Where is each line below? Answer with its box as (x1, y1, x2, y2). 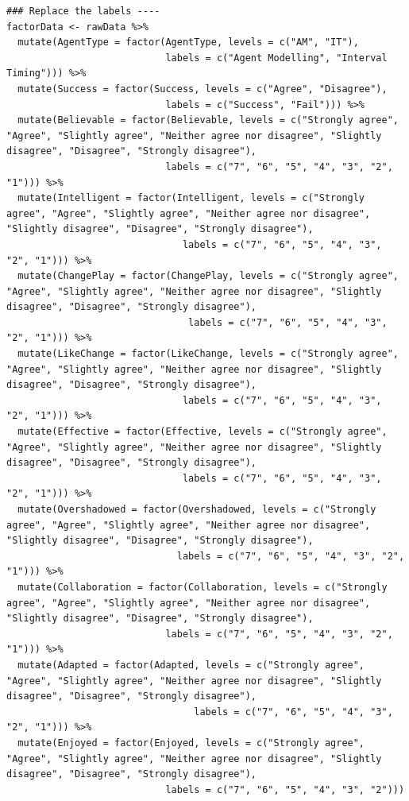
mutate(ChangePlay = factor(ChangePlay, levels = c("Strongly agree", (17, 270, 399, 282)
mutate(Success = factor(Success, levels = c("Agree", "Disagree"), (17, 83, 388, 95)
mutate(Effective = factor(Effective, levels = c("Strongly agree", (17, 426, 388, 438)
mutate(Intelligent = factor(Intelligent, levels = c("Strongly (17, 192, 365, 204)
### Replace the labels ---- (6, 6, 160, 17)
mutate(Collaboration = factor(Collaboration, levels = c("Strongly (17, 581, 388, 593)
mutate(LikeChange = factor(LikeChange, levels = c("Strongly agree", (17, 348, 399, 360)
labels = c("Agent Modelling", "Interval (165, 52, 388, 64)
